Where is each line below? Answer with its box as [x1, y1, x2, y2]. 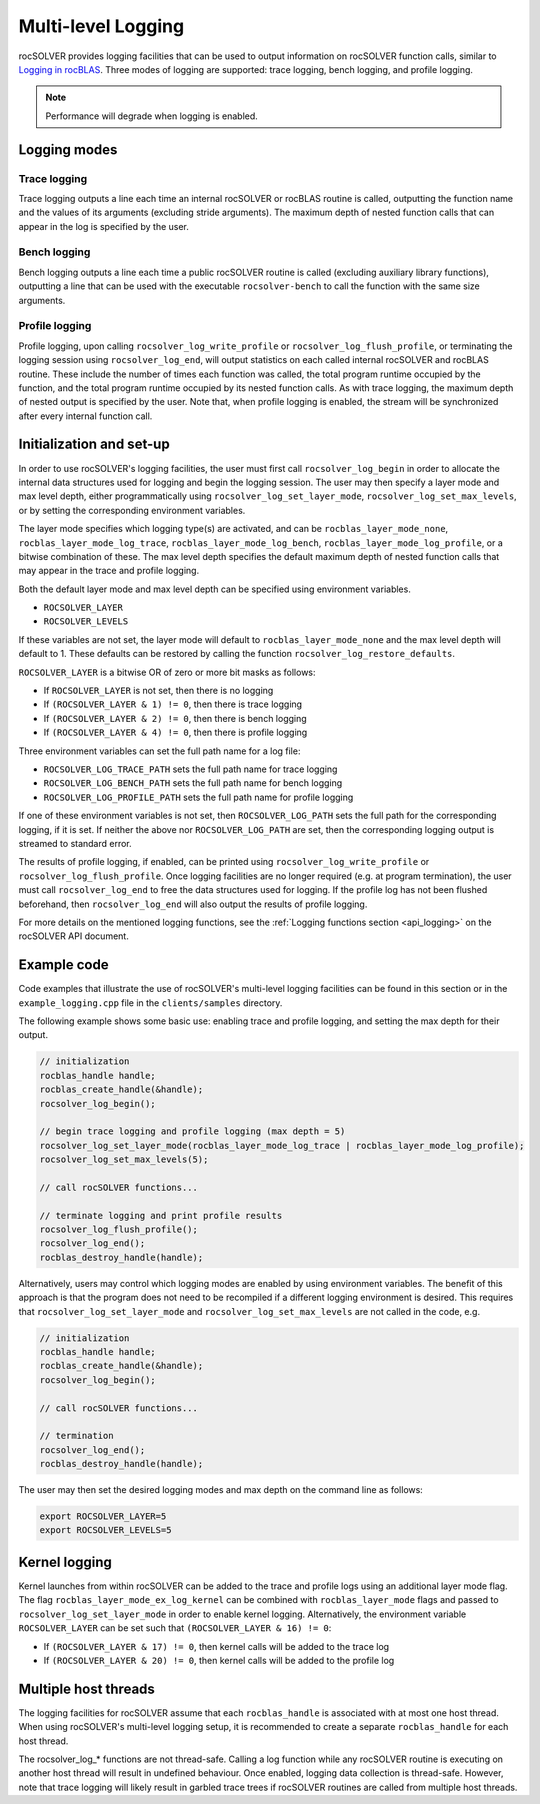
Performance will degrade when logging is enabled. [45, 110, 259, 122]
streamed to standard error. [18, 837, 132, 849]
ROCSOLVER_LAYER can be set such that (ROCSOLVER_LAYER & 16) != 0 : [18, 1622, 332, 1634]
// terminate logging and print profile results [39, 1210, 283, 1221]
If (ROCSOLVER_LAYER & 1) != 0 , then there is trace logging [43, 698, 303, 710]
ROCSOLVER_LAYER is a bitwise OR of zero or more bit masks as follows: [18, 666, 316, 678]
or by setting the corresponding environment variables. [18, 504, 246, 516]
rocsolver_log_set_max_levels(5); [39, 1154, 209, 1165]
